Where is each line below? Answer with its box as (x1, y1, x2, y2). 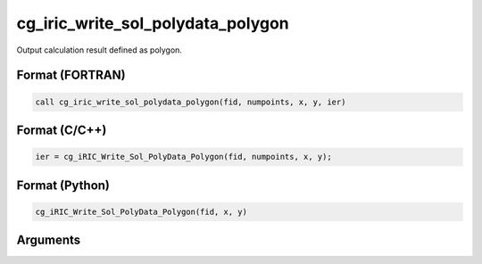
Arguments (16, 233, 81, 248)
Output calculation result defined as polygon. (16, 45, 183, 55)
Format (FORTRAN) (16, 68, 126, 83)
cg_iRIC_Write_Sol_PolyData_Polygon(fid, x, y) (35, 206, 247, 217)
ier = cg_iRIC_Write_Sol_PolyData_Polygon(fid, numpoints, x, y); (35, 152, 332, 162)
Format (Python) (16, 177, 111, 193)
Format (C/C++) (16, 122, 107, 137)
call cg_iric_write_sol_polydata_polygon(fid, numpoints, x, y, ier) (35, 96, 346, 107)
